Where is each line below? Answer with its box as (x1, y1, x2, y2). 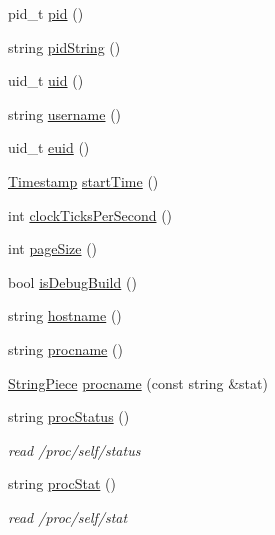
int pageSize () (8, 238, 98, 259)
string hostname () (8, 305, 122, 326)
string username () (8, 103, 122, 124)
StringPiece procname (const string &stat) (8, 372, 268, 393)
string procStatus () (8, 406, 130, 427)
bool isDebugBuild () (8, 271, 137, 292)
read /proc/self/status (8, 439, 141, 460)
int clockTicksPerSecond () (8, 204, 173, 225)
